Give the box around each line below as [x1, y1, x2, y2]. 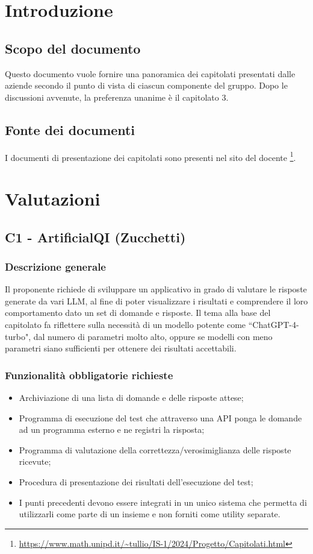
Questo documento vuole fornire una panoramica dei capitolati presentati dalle [5, 67, 296, 80]
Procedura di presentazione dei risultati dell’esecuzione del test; [19, 475, 253, 488]
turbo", [5, 330, 31, 342]
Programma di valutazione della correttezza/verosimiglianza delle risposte [19, 443, 291, 456]
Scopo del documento [5, 39, 141, 57]
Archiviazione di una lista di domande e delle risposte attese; [19, 391, 244, 403]
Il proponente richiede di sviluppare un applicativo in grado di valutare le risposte [5, 283, 307, 295]
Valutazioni [5, 186, 101, 210]
